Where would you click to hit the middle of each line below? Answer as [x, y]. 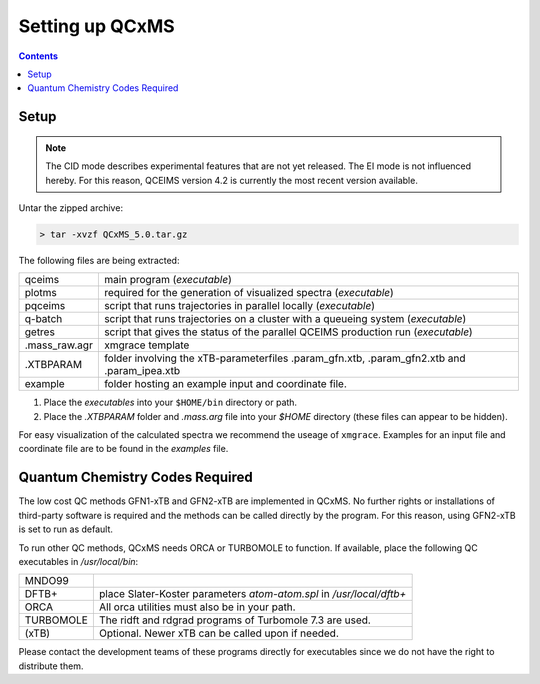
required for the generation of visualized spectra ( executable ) [248, 293]
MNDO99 [46, 581]
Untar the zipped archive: [71, 207]
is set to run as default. [66, 529]
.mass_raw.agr [59, 345]
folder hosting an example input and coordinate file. [225, 384]
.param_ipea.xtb [142, 371]
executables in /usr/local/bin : [78, 561]
